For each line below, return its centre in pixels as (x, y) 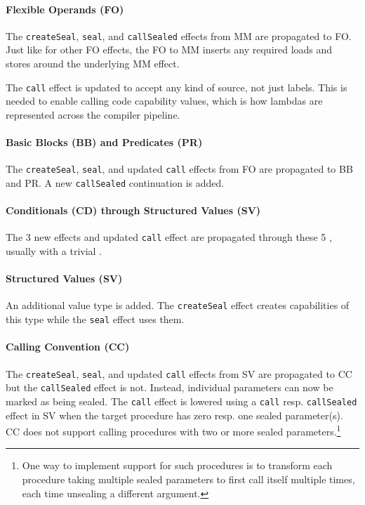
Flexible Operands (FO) (65, 9)
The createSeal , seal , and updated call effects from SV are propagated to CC (179, 373)
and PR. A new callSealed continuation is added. (115, 182)
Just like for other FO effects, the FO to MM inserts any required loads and (169, 50)
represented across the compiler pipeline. (93, 114)
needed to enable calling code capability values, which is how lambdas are (164, 101)
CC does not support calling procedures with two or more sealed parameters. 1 (173, 430)
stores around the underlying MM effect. (93, 64)
